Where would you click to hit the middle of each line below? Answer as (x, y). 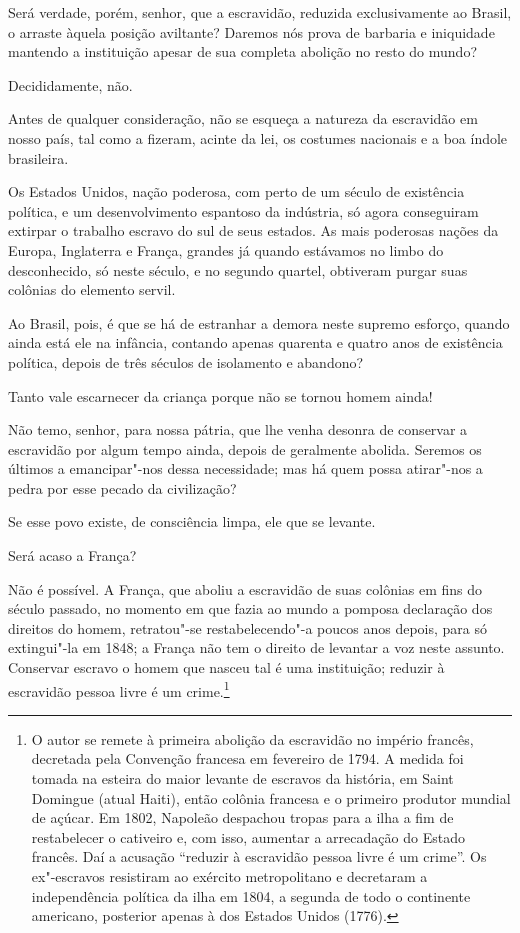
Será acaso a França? (72, 555)
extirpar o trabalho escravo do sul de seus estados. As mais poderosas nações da (253, 230)
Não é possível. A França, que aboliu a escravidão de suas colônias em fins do (245, 588)
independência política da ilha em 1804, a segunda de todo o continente (251, 895)
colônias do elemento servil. (92, 289)
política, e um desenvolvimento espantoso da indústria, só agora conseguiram (243, 210)
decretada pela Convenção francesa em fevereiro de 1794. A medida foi (247, 758)
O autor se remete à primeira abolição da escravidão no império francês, (252, 738)
